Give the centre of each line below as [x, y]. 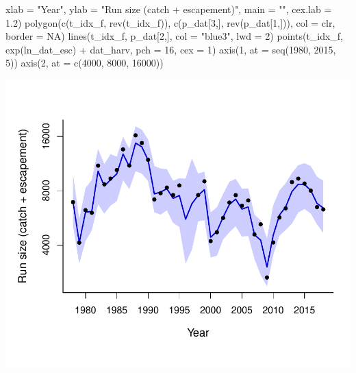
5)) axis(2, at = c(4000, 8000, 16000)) [85, 63]
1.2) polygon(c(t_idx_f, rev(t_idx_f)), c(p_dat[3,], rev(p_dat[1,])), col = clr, [170, 22]
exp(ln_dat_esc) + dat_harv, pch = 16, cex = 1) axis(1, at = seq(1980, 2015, [171, 49]
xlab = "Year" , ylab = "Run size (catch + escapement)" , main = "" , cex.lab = [169, 9]
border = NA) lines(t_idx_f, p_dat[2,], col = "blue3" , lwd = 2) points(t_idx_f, [175, 36]
